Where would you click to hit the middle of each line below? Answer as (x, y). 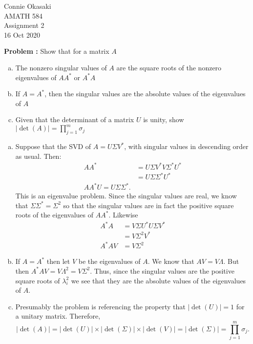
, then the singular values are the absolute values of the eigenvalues (145, 94)
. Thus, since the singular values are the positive (162, 270)
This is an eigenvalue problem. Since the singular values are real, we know (126, 196)
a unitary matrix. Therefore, (58, 316)
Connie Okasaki (28, 6)
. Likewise (123, 215)
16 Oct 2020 (22, 34)
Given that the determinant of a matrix (75, 119)
